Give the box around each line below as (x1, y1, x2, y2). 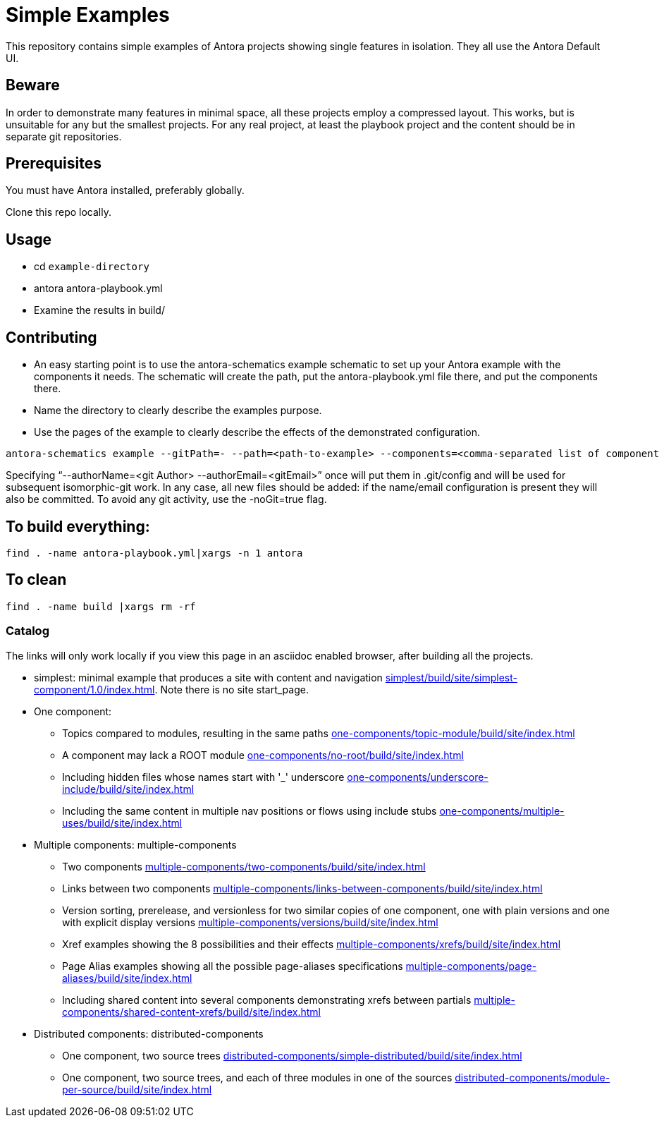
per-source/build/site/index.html (62, 1083, 212, 1095)
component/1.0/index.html (34, 683, 155, 696)
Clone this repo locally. (6, 206, 111, 219)
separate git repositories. (6, 130, 122, 142)
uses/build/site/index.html (62, 816, 183, 829)
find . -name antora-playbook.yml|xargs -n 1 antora (6, 547, 303, 559)
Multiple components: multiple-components (34, 838, 237, 851)
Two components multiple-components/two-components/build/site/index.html (62, 860, 426, 873)
